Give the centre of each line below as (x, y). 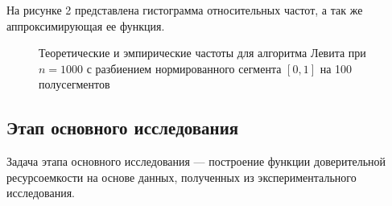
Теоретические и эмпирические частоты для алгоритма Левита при (202, 53)
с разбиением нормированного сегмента (184, 68)
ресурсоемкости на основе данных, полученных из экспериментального (182, 177)
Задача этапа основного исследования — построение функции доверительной (196, 161)
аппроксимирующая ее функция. (86, 25)
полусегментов (74, 84)
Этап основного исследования (123, 128)
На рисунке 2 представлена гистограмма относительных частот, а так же (185, 10)
